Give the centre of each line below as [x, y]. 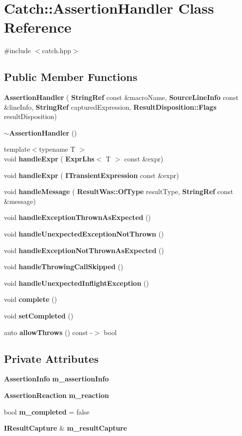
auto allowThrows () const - [48, 332]
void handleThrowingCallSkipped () [64, 267]
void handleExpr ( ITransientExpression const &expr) [92, 175]
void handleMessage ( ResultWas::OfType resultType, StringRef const [119, 191]
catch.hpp [57, 50]
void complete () [30, 299]
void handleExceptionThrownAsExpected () [77, 217]
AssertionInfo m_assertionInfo [56, 379]
